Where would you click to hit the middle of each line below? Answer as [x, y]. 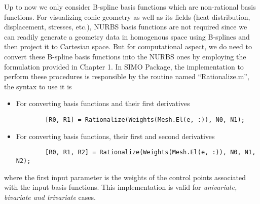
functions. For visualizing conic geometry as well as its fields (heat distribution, [127, 16]
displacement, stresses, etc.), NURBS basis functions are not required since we [126, 27]
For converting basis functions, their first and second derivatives [115, 136]
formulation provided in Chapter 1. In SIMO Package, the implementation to [124, 66]
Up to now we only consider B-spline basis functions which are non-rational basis [130, 7]
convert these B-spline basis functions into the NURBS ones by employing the [125, 56]
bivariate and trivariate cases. [50, 197]
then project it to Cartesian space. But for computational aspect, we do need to [128, 46]
